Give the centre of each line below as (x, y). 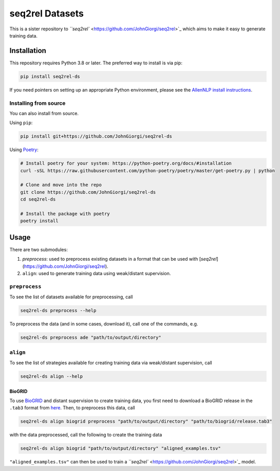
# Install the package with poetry (65, 214)
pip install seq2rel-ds (50, 76)
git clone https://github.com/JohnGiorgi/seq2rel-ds (88, 192)
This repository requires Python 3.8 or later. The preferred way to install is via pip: (96, 63)
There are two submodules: (39, 249)
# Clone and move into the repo (61, 185)
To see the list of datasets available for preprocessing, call (71, 297)
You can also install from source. (44, 113)
